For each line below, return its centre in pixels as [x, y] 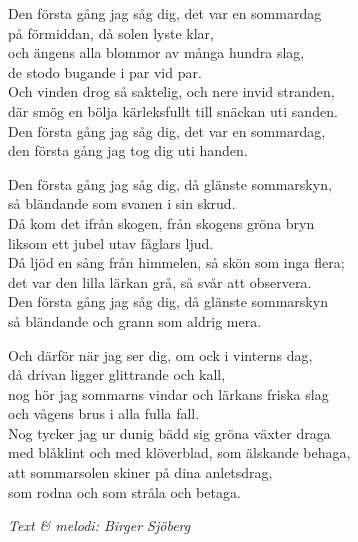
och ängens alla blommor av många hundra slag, [156, 52]
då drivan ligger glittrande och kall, [117, 374]
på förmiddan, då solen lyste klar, [111, 32]
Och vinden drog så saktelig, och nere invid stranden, [171, 91]
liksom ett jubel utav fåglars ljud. [111, 242]
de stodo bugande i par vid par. [105, 71]
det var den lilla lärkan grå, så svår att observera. [160, 281]
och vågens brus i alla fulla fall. [104, 413]
